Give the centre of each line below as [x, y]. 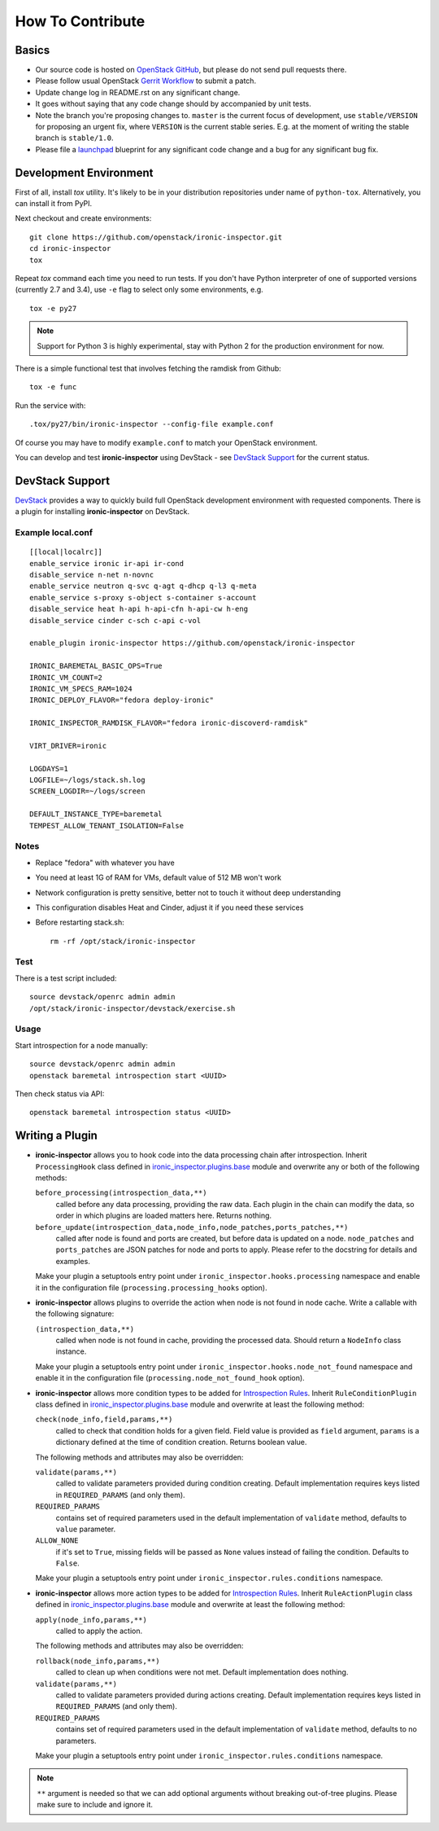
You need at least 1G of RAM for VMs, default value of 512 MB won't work [159, 878]
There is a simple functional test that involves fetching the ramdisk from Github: [148, 368]
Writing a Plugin [56, 1136]
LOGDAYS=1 [49, 768]
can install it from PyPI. [54, 204]
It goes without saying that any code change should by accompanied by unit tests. [174, 104]
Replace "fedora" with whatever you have [105, 863]
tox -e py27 [53, 308]
